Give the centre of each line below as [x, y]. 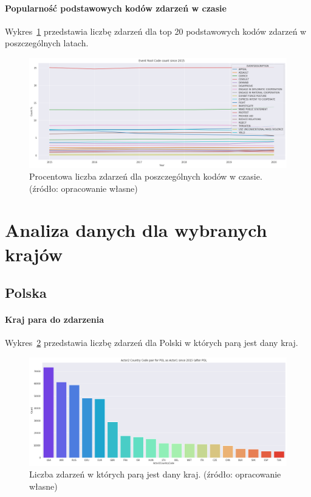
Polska [26, 293]
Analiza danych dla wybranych [136, 230]
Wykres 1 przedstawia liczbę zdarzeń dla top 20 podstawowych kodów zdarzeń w [156, 31]
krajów [34, 254]
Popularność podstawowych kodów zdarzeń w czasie [116, 8]
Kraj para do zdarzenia [55, 319]
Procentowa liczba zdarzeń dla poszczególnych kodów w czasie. [146, 176]
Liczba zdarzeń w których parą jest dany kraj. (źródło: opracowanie [155, 474]
